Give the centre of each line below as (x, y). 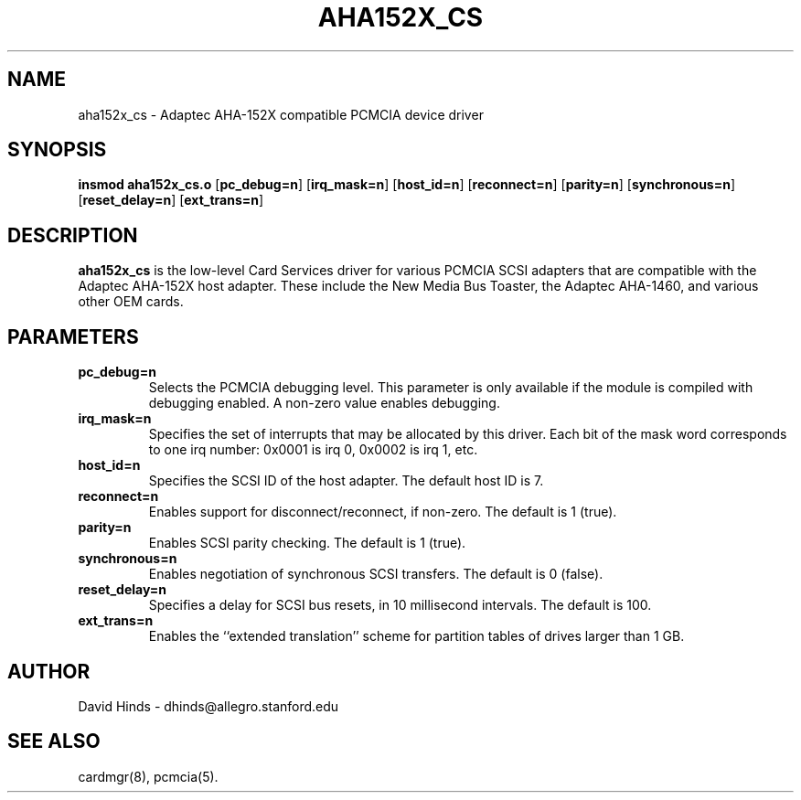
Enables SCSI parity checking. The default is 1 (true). (307, 543)
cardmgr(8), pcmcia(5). (148, 776)
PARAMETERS (73, 336)
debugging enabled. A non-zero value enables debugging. (324, 403)
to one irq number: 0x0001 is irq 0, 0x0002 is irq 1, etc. (313, 450)
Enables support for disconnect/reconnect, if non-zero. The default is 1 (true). (383, 512)
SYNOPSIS (57, 150)
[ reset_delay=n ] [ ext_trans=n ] (171, 200)
